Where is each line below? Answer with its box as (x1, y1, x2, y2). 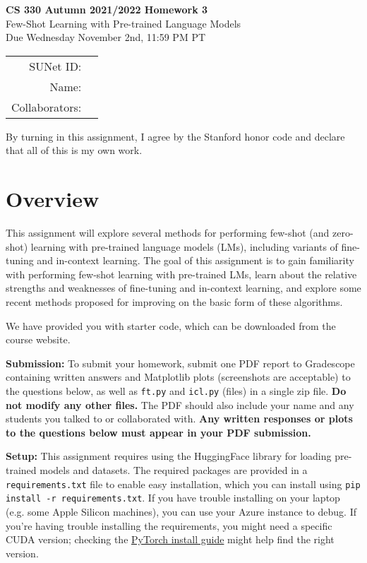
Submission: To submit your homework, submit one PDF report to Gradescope (6, 355, 355, 370)
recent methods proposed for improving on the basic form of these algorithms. (6, 295, 343, 309)
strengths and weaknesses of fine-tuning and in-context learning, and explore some (6, 280, 361, 295)
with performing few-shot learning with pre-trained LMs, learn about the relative (6, 266, 357, 281)
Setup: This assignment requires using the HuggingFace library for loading (6, 449, 332, 463)
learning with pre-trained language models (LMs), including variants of (30, 239, 338, 254)
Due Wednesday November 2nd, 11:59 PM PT (6, 30, 206, 45)
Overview (6, 184, 100, 213)
